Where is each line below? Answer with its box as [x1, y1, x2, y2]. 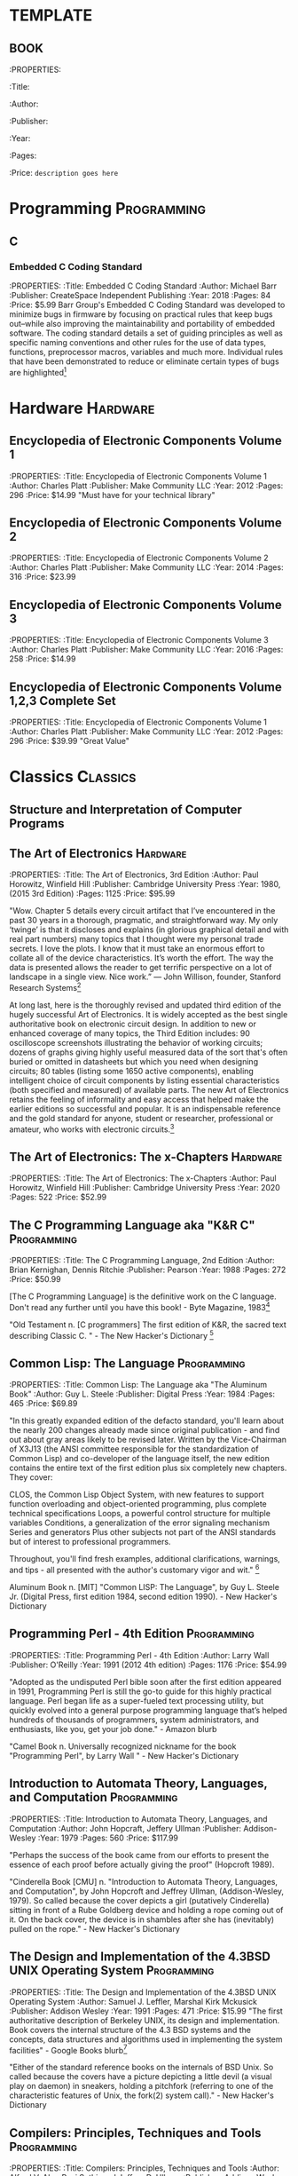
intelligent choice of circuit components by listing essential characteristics [9, 1075, 280, 1086]
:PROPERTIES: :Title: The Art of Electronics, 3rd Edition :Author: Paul [9, 869, 259, 880]
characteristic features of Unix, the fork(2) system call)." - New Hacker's [9, 2090, 275, 2101]
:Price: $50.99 [9, 1274, 61, 1285]
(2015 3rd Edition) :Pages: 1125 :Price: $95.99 [9, 889, 176, 899]
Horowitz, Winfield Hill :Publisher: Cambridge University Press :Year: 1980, [9, 879, 281, 890]
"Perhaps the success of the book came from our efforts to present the [9, 1849, 270, 1860]
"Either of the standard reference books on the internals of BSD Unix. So [9, 2061, 274, 2073]
